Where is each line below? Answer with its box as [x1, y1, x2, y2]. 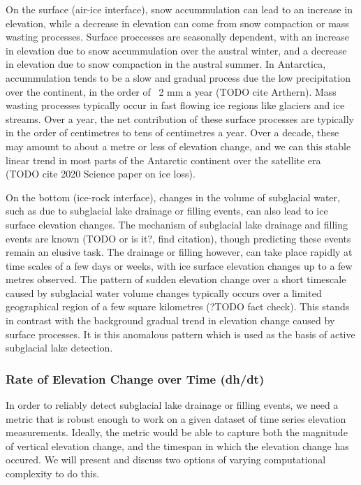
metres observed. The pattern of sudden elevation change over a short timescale [6, 272, 346, 287]
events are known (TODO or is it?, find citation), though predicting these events [6, 231, 351, 245]
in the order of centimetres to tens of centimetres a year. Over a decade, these [6, 125, 339, 140]
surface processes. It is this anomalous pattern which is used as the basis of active [6, 326, 355, 341]
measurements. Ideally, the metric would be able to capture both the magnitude [6, 425, 348, 440]
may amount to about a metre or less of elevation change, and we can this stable [6, 138, 351, 153]
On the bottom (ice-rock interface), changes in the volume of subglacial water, [6, 189, 340, 204]
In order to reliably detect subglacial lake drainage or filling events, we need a [6, 398, 339, 412]
